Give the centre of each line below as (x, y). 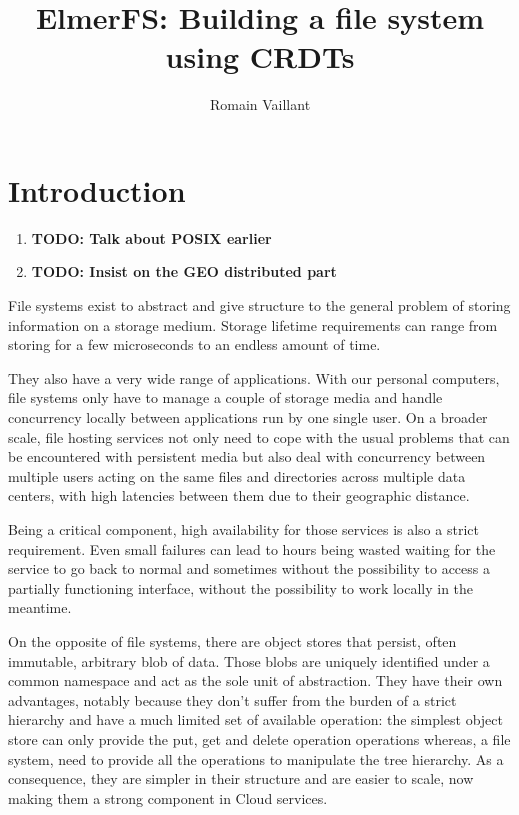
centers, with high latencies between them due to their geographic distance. (239, 495)
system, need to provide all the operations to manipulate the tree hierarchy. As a (256, 758)
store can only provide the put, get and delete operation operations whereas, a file (259, 738)
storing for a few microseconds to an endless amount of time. (194, 344)
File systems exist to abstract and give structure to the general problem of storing (259, 305)
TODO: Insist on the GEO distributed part (184, 271)
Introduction (97, 189)
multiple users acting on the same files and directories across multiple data (237, 475)
